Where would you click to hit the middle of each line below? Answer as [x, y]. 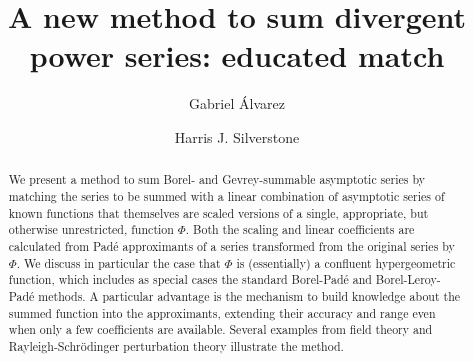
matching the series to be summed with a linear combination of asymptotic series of [226, 195]
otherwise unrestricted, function [91, 229]
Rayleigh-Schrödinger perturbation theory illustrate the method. [176, 345]
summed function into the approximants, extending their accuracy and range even [222, 312]
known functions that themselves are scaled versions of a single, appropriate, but [218, 212]
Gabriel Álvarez [237, 103]
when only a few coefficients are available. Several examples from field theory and [220, 329]
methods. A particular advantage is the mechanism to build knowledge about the [249, 295]
